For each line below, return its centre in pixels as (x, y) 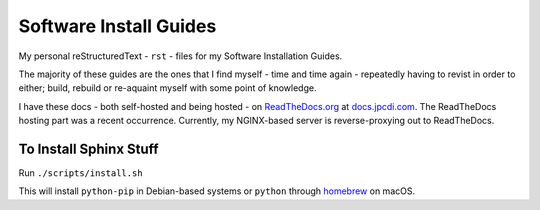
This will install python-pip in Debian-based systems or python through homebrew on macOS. (216, 191)
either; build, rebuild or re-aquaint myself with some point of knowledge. (167, 88)
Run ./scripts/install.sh (81, 173)
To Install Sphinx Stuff (88, 148)
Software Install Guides (117, 26)
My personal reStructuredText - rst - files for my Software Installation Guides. (180, 56)
